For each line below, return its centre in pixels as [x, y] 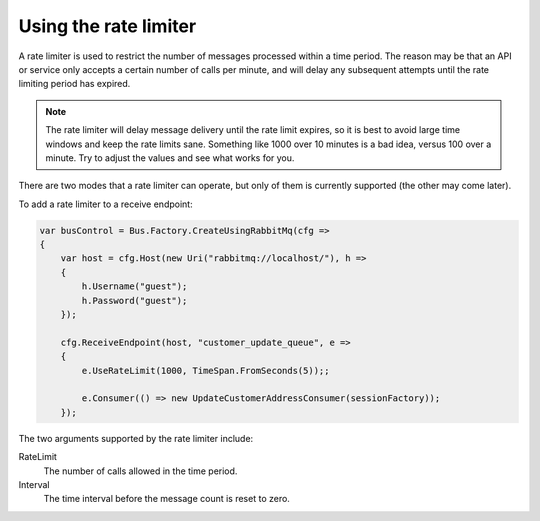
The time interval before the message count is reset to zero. [166, 499]
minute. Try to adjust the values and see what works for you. [170, 157]
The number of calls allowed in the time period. [140, 471]
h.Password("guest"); [134, 300]
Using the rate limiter [107, 26]
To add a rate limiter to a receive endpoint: [106, 204]
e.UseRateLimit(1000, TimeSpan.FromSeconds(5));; [205, 370]
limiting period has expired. [74, 84]
